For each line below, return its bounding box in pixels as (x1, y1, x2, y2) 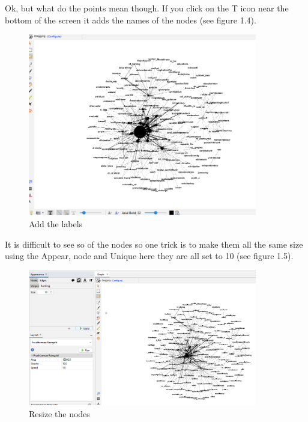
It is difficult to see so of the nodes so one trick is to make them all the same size (5, 237, 303, 250)
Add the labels (29, 217, 83, 230)
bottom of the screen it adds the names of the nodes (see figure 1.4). (5, 13, 256, 26)
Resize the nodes (29, 408, 90, 420)
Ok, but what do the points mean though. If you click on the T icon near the (5, 2, 289, 14)
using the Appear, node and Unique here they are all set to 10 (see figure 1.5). (5, 249, 294, 262)
